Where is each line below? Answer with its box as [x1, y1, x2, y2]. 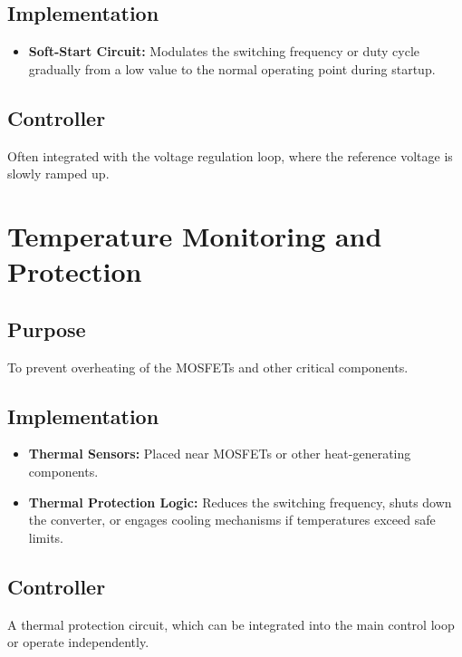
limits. [28, 527, 63, 546]
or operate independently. [7, 633, 149, 652]
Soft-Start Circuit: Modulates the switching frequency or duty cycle [28, 42, 420, 61]
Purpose [7, 314, 86, 343]
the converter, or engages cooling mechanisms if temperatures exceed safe [28, 510, 436, 529]
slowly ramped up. [7, 164, 110, 183]
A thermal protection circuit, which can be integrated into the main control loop [7, 614, 455, 633]
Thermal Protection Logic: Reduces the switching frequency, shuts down [28, 492, 452, 511]
